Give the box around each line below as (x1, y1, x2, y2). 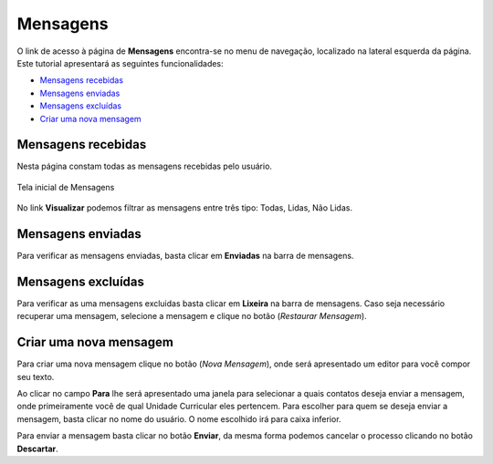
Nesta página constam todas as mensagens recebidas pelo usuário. (16, 160, 273, 172)
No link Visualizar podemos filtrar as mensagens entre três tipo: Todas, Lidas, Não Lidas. (16, 202, 353, 213)
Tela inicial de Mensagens (16, 181, 115, 192)
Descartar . (16, 443, 58, 454)
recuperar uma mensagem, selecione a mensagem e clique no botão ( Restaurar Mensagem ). (16, 311, 367, 322)
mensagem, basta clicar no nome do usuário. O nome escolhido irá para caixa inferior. (16, 413, 341, 424)
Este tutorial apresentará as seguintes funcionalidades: (16, 57, 224, 68)
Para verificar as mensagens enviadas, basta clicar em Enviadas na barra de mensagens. (16, 251, 354, 262)
